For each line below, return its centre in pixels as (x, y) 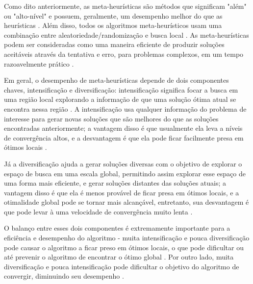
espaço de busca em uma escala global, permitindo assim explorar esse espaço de (125, 173)
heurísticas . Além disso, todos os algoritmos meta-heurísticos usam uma (113, 25)
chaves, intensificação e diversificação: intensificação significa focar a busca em (121, 89)
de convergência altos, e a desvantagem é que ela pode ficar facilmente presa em (124, 137)
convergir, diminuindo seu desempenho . (64, 276)
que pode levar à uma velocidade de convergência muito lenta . (98, 211)
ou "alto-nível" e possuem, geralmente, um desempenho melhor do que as (113, 15)
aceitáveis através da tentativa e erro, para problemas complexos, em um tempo (124, 54)
